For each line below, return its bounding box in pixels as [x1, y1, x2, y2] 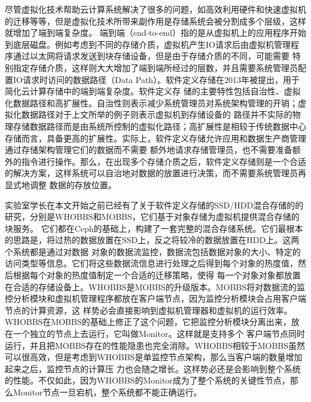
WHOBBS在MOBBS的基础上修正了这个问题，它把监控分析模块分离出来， [5, 315, 291, 328]
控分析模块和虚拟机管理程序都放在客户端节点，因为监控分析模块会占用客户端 [5, 292, 306, 305]
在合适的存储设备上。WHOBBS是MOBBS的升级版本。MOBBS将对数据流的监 [5, 280, 306, 293]
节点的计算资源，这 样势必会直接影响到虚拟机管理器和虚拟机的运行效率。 [5, 303, 292, 316]
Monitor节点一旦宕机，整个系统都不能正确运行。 [13, 386, 202, 398]
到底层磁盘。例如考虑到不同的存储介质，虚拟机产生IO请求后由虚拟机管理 [5, 38, 291, 50]
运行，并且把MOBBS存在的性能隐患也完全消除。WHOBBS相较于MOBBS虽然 [5, 339, 306, 351]
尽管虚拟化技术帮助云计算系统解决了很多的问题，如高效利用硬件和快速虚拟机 [5, 3, 306, 15]
